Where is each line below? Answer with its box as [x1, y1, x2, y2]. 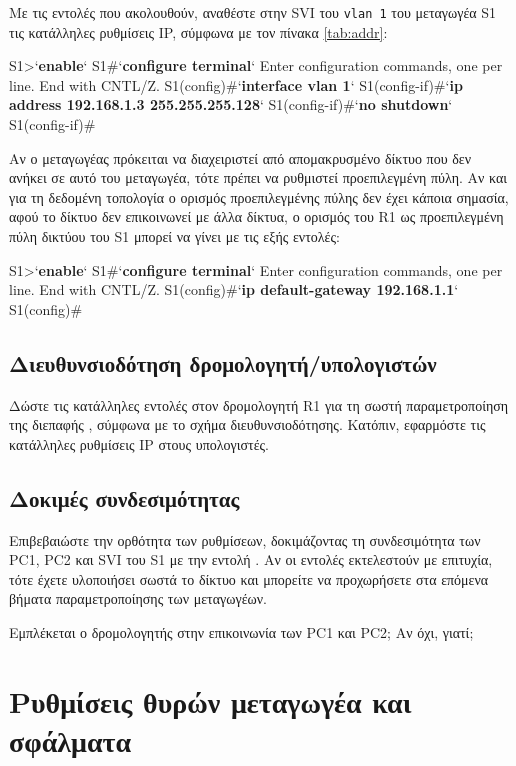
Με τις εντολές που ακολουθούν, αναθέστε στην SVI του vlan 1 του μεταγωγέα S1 [9, 2, 497, 22]
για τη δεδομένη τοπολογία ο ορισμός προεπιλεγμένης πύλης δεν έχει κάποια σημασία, [9, 186, 509, 207]
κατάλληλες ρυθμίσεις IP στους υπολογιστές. [9, 433, 269, 454]
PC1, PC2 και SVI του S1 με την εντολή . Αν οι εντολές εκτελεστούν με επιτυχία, [9, 549, 493, 570]
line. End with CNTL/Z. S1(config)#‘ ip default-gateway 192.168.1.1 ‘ [9, 279, 459, 300]
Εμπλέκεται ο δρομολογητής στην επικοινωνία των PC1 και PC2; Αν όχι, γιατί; [9, 621, 474, 642]
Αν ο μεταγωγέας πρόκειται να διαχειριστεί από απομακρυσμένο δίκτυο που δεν [9, 147, 472, 168]
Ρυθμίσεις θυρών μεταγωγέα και [9, 680, 412, 721]
